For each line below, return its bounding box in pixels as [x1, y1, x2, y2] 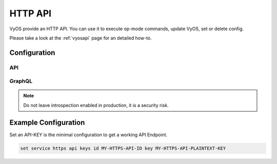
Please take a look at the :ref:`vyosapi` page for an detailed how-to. [9, 35, 152, 41]
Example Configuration [9, 118, 85, 127]
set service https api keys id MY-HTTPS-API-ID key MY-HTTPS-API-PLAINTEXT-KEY [20, 145, 226, 151]
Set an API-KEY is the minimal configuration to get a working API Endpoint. [9, 131, 168, 138]
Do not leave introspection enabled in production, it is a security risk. [23, 102, 169, 108]
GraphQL [9, 77, 33, 85]
